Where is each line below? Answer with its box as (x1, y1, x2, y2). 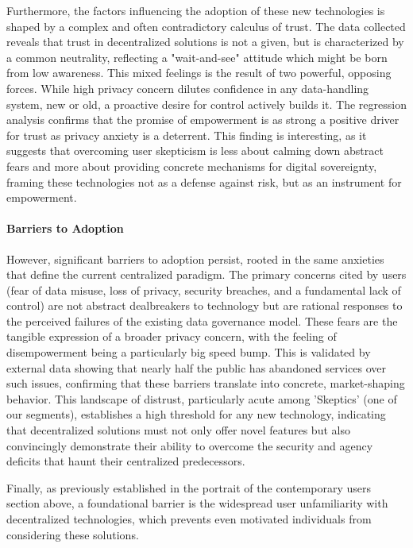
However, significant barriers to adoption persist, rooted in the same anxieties (6, 250, 384, 267)
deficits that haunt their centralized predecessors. (6, 453, 245, 469)
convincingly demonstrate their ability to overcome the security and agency (6, 437, 373, 453)
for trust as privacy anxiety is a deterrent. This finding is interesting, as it (6, 126, 367, 143)
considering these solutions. (6, 526, 139, 542)
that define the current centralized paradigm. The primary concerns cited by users (6, 266, 407, 283)
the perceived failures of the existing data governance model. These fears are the (6, 312, 398, 329)
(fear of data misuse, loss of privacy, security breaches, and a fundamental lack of (6, 281, 401, 298)
